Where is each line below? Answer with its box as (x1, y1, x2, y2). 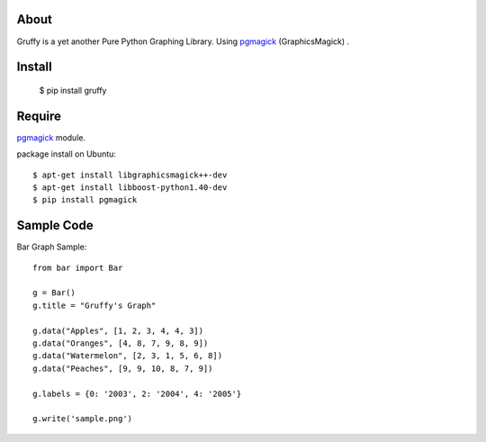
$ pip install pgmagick (32, 194, 138, 205)
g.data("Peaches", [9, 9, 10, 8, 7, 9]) (32, 363, 213, 374)
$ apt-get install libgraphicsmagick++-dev (32, 169, 228, 180)
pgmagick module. (16, 131, 85, 143)
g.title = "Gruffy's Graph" (32, 300, 157, 311)
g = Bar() (32, 288, 76, 298)
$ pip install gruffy (39, 85, 107, 95)
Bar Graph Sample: (16, 241, 87, 252)
